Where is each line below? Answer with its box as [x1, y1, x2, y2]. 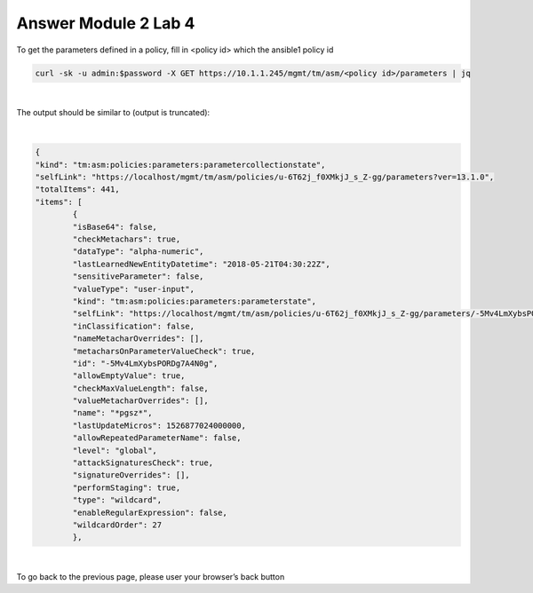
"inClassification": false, [72, 320, 195, 331]
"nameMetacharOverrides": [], [72, 334, 204, 344]
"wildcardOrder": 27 [72, 520, 163, 530]
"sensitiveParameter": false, [72, 272, 204, 281]
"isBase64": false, [72, 222, 157, 232]
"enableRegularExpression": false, [72, 507, 228, 518]
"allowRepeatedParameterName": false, [72, 433, 242, 443]
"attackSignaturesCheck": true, [72, 458, 213, 468]
